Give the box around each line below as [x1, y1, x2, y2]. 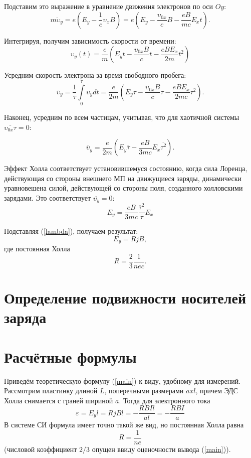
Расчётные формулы [4, 346, 137, 367]
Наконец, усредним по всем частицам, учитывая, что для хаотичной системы [4, 111, 239, 122]
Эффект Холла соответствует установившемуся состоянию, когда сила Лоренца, [4, 163, 247, 174]
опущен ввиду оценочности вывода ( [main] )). [92, 444, 231, 454]
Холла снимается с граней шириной [4, 395, 113, 405]
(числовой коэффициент [4, 444, 77, 454]
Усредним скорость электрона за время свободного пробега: [4, 70, 186, 80]
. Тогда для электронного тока [119, 395, 210, 405]
